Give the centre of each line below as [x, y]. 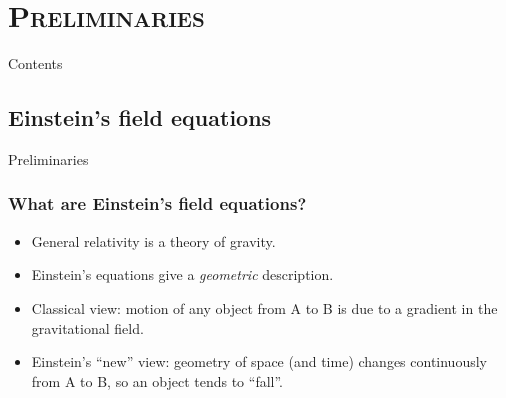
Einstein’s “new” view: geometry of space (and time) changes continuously [259, 361]
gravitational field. [87, 327]
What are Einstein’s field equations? [157, 203]
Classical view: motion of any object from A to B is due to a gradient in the [264, 307]
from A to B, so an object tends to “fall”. [157, 380]
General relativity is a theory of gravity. [153, 240]
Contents [35, 63]
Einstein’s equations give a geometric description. [182, 274]
